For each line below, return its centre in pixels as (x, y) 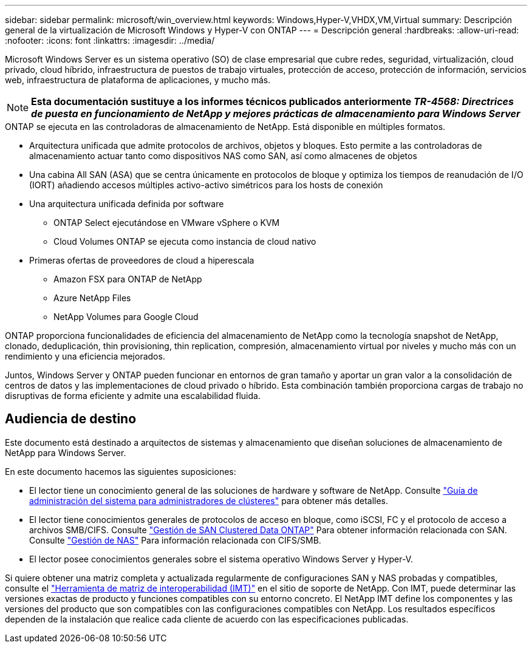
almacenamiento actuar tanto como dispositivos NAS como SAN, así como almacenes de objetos (223, 156)
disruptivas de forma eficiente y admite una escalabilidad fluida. (133, 396)
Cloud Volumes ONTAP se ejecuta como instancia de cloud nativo (185, 241)
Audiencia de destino (71, 419)
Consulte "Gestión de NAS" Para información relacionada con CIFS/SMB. (175, 540)
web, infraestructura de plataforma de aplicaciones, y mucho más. (138, 80)
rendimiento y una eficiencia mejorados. (85, 356)
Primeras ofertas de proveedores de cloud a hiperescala (142, 260)
